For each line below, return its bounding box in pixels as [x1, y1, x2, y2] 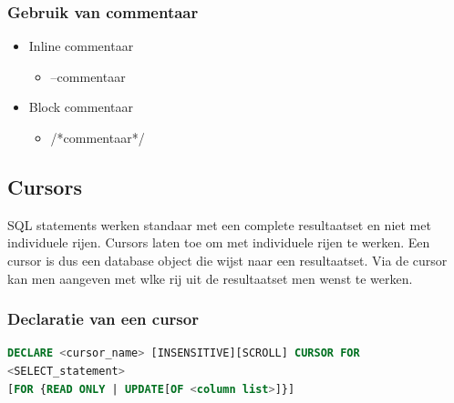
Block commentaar [28, 97, 133, 116]
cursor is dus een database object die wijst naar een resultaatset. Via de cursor [7, 250, 448, 269]
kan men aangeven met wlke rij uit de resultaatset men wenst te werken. [7, 268, 413, 287]
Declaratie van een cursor [7, 307, 199, 330]
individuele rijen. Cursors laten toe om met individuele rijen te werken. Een [7, 233, 430, 252]
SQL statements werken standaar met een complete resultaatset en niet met [7, 215, 431, 234]
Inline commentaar [28, 36, 134, 55]
